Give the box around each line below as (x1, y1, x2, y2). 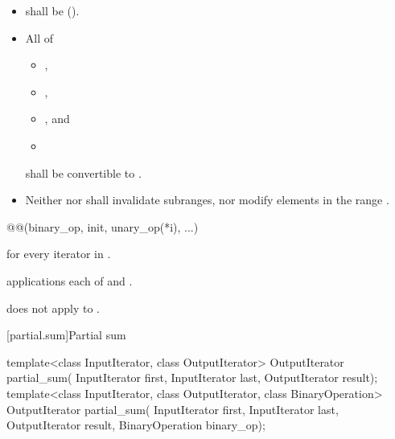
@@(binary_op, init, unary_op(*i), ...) (6, 218, 199, 235)
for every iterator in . (6, 245, 111, 262)
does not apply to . (6, 299, 100, 316)
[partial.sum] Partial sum (6, 326, 126, 343)
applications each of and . (6, 272, 133, 289)
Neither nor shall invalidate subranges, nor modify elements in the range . (25, 191, 389, 208)
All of (25, 29, 54, 46)
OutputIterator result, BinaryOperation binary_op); (6, 416, 265, 433)
